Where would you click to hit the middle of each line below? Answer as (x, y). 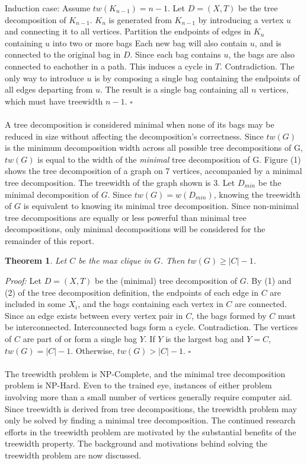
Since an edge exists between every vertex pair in (94, 315)
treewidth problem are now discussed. (73, 455)
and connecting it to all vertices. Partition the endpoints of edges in (128, 31)
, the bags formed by (229, 315)
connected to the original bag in (63, 54)
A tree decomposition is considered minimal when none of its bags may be (140, 124)
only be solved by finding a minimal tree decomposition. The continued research (150, 420)
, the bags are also (261, 54)
